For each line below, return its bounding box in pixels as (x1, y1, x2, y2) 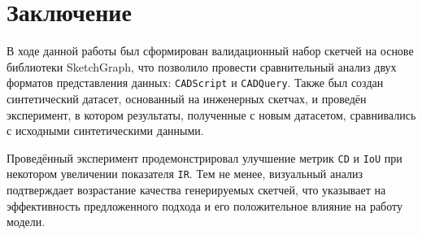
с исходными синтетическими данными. (7, 122, 204, 139)
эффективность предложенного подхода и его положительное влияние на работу (7, 197, 402, 214)
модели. (7, 213, 46, 230)
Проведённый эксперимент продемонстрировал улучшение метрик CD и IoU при (7, 149, 402, 166)
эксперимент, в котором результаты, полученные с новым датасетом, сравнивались (7, 106, 416, 123)
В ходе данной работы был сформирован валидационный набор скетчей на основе (7, 42, 414, 59)
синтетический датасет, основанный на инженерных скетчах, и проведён (7, 89, 367, 107)
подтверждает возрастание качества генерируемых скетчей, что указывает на (7, 181, 386, 198)
